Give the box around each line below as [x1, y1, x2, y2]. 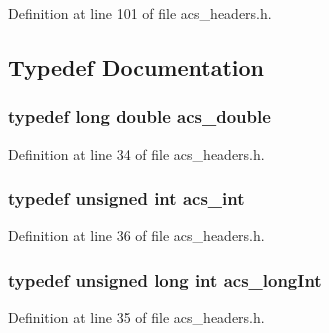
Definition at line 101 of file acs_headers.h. [8, 3, 272, 23]
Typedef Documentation [8, 51, 264, 82]
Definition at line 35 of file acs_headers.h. [8, 307, 265, 328]
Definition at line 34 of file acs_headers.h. [8, 143, 265, 164]
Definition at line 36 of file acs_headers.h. [8, 225, 265, 246]
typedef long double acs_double [8, 104, 271, 129]
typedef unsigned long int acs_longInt [8, 267, 322, 292]
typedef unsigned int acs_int [8, 186, 245, 211]
